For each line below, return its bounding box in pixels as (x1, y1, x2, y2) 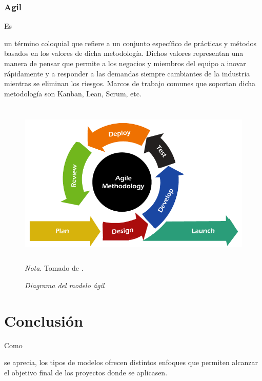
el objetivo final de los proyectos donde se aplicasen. (4, 367, 168, 377)
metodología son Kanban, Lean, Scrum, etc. (4, 88, 142, 98)
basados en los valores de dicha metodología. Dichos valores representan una (4, 48, 244, 58)
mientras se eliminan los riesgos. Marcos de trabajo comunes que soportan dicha (4, 78, 255, 89)
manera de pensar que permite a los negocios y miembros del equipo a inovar (4, 58, 246, 68)
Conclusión (4, 310, 84, 331)
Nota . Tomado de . (25, 263, 84, 273)
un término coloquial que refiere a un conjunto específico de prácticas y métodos (4, 37, 256, 48)
